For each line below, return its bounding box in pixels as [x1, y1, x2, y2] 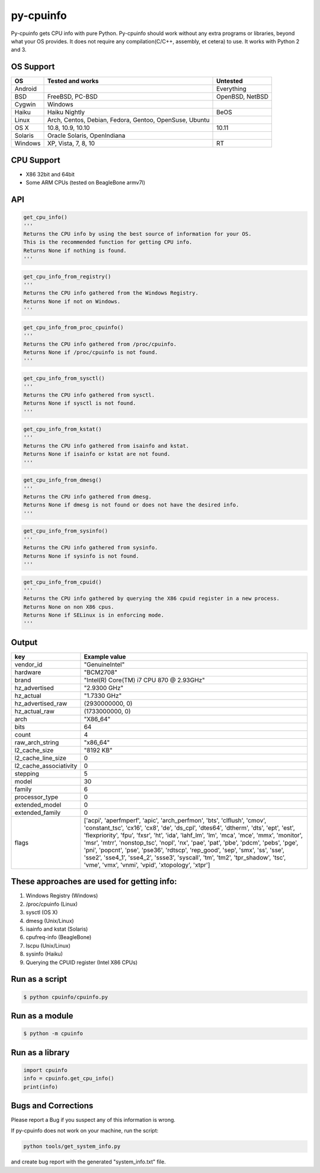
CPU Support [11, 155, 60, 165]
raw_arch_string [14, 738, 59, 747]
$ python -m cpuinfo [23, 1030, 83, 1037]
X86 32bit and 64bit [25, 170, 75, 178]
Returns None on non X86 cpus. [23, 603, 115, 610]
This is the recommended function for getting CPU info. [23, 239, 193, 246]
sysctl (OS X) [25, 909, 58, 916]
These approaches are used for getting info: [11, 877, 177, 887]
